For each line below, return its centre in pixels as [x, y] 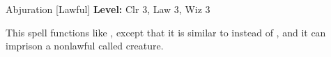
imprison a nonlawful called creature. [85, 46]
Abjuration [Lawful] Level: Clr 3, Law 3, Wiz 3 [108, 9]
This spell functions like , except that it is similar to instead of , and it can [166, 32]
